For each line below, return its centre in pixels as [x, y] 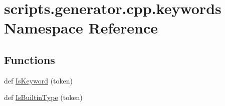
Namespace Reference [81, 28]
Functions [30, 59]
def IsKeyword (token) [39, 80]
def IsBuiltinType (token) [43, 97]
